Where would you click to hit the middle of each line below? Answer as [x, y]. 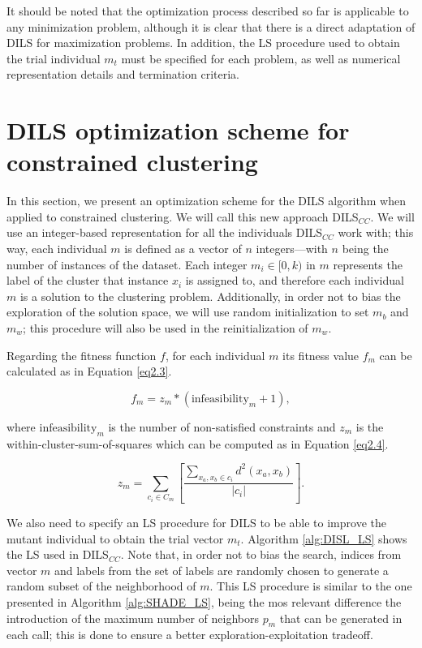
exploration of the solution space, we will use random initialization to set [188, 312]
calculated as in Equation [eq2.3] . [89, 371]
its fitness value [321, 355]
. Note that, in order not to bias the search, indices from [261, 554]
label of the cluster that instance [88, 280]
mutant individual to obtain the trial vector [115, 538]
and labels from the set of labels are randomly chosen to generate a [221, 570]
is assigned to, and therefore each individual [295, 280]
